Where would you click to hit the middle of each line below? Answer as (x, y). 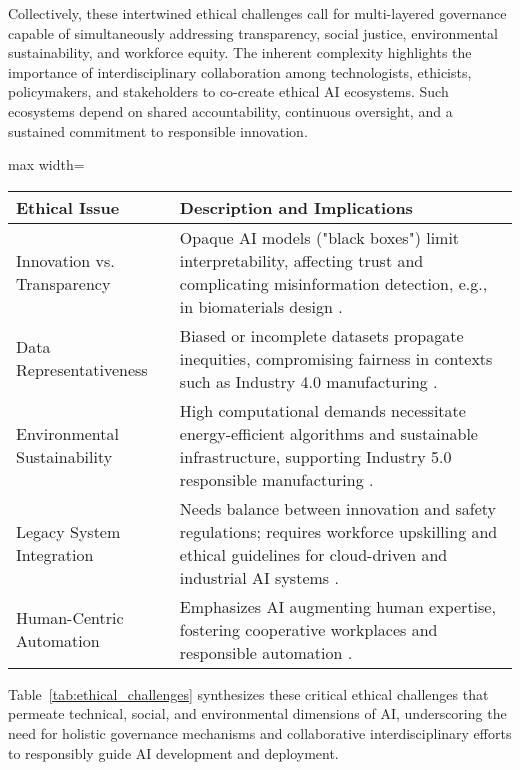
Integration (55, 554)
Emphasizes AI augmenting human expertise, (337, 606)
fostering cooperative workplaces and (308, 629)
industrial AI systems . (259, 577)
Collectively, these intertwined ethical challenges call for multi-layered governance (257, 13)
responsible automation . (266, 652)
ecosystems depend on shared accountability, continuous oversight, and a (230, 110)
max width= (46, 164)
